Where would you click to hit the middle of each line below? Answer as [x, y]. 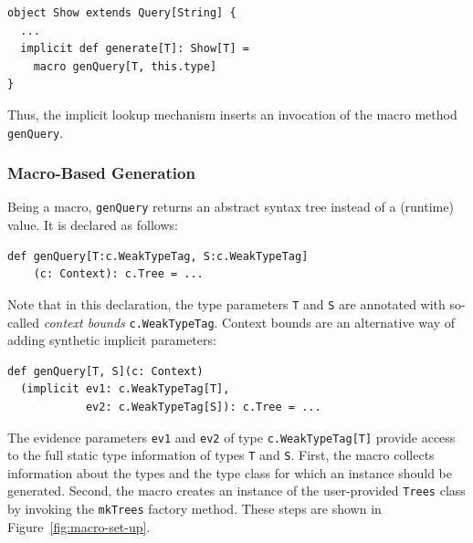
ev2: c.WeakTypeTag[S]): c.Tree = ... [203, 407]
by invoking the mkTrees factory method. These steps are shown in [194, 509]
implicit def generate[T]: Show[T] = [135, 49]
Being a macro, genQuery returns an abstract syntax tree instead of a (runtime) [231, 207]
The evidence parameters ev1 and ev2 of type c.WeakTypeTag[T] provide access [231, 437]
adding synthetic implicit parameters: [112, 340]
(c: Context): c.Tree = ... [118, 274]
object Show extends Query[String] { [122, 13]
